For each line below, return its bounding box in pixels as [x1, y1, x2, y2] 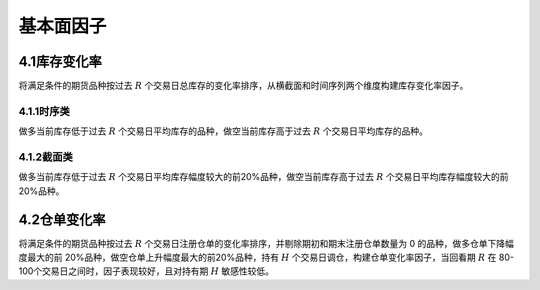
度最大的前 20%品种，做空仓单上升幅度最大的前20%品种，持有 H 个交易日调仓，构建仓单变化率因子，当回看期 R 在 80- [18, 251, 515, 264]
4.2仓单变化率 [18, 211, 106, 228]
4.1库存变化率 [18, 53, 102, 70]
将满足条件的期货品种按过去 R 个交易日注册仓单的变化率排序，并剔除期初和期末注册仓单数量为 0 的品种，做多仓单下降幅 [18, 237, 514, 249]
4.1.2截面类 [18, 150, 74, 164]
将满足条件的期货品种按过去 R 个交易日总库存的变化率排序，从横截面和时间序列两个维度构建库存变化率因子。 [18, 80, 469, 92]
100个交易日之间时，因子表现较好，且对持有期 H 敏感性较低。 [18, 265, 275, 277]
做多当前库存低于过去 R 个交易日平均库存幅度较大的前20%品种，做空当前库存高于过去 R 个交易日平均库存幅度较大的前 [18, 171, 509, 183]
